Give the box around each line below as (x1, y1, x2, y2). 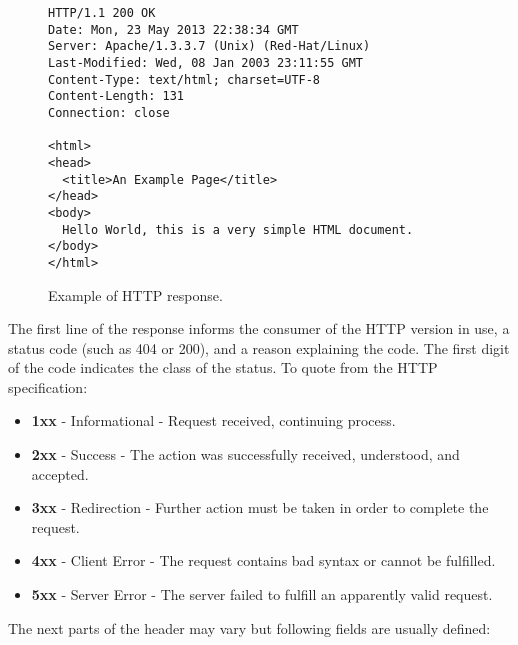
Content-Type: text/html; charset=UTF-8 (48, 72, 321, 87)
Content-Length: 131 (48, 89, 185, 104)
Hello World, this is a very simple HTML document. (62, 222, 414, 237)
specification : (8, 376, 88, 397)
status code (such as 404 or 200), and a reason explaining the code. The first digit (8, 337, 510, 358)
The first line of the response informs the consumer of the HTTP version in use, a (8, 318, 510, 339)
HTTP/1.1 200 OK (48, 6, 156, 20)
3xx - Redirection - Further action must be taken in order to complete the (31, 497, 489, 518)
